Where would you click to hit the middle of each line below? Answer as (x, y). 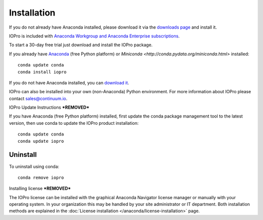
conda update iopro (41, 141)
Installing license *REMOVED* (40, 188)
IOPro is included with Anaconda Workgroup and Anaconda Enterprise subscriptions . (94, 36)
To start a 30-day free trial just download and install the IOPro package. (81, 45)
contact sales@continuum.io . (38, 98)
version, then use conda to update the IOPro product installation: (74, 123)
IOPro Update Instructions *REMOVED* (49, 107)
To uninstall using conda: (34, 166)
